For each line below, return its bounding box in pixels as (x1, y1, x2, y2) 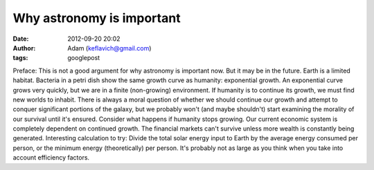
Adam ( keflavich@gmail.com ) (67, 44, 152, 52)
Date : (12, 35, 29, 43)
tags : (12, 54, 28, 62)
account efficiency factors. (12, 153, 90, 162)
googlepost (67, 54, 100, 62)
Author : (12, 44, 36, 52)
